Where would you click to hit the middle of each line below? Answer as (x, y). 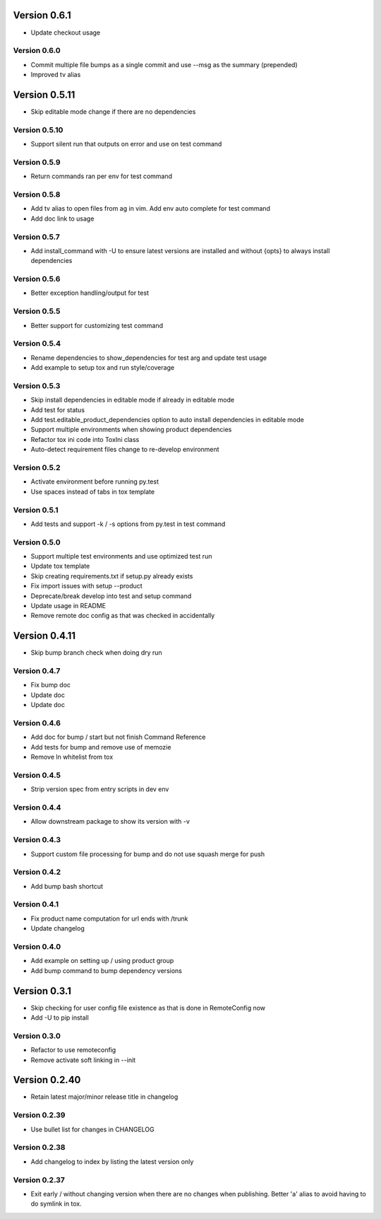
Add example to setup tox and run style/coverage (103, 368)
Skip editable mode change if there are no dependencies (113, 111)
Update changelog (58, 928)
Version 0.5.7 (36, 237)
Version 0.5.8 (37, 194)
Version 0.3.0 (37, 1036)
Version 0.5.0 (37, 542)
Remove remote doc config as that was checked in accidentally (123, 616)
